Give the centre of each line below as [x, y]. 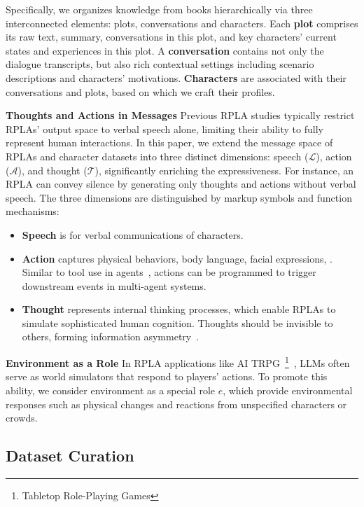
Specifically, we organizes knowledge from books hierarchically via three [159, 9]
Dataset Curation [70, 456]
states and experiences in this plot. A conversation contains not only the [165, 50]
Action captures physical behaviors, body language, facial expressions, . [177, 258]
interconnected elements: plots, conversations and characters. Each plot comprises [182, 23]
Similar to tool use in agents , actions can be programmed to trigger [169, 272]
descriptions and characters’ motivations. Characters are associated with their [176, 77]
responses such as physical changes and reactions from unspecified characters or [176, 404]
